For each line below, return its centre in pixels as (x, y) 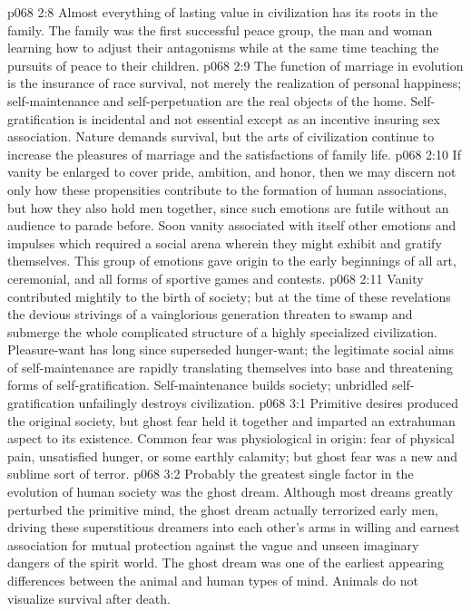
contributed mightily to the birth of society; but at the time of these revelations (229, 296)
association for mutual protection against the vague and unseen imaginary (213, 544)
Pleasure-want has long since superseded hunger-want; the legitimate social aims (231, 349)
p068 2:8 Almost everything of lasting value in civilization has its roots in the (223, 12)
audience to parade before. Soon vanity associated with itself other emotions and (232, 225)
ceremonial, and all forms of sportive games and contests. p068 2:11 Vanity (216, 278)
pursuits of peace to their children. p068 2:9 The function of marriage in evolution (235, 65)
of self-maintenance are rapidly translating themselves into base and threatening (230, 367)
